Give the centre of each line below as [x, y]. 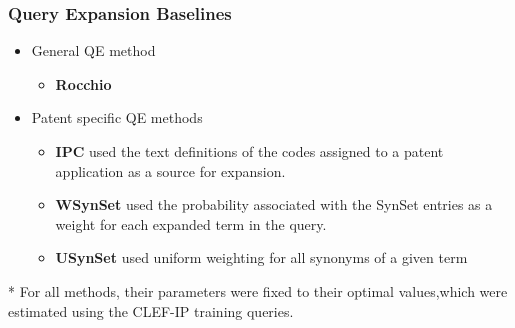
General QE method [93, 50]
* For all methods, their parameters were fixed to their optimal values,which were [258, 290]
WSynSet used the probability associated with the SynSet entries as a [274, 204]
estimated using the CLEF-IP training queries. [151, 310]
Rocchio [83, 83]
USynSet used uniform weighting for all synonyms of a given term [261, 257]
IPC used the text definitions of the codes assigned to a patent [249, 151]
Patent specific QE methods [117, 117]
